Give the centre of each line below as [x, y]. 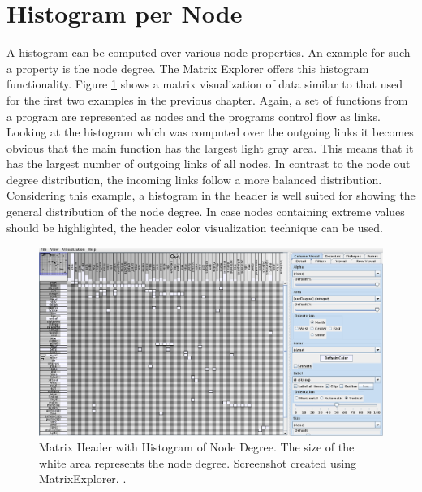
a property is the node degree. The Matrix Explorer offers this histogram [188, 68]
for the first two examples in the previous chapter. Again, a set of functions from [207, 99]
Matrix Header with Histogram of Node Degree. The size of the [197, 447]
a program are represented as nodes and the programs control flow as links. [194, 116]
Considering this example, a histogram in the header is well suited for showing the [211, 195]
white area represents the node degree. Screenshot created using [198, 462]
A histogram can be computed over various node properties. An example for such [209, 52]
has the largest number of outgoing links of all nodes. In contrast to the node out [209, 164]
